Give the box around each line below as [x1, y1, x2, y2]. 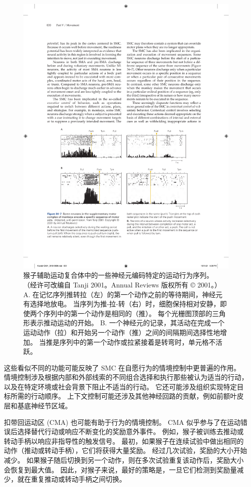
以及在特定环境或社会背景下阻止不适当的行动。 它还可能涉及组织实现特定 [4, 381, 237, 391]
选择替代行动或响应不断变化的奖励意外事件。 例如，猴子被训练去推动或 [17, 426, 244, 437]
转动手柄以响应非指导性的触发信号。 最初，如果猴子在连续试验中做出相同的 [4, 436, 244, 446]
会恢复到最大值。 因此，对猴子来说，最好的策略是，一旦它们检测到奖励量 [4, 464, 237, 474]
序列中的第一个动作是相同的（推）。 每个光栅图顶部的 [43, 308, 212, 318]
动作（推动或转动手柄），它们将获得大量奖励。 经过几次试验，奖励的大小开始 [4, 445, 247, 455]
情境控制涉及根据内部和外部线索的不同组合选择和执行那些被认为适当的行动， [4, 372, 248, 382]
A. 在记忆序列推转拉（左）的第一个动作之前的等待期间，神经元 [23, 289, 223, 299]
